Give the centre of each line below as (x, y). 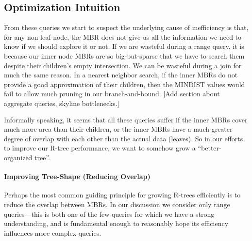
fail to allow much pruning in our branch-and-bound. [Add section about (112, 94)
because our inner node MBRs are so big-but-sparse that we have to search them (124, 55)
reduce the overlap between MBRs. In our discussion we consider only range (117, 204)
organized (18, 157)
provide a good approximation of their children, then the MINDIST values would (125, 84)
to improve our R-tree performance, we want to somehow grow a (100, 148)
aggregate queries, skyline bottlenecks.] (62, 103)
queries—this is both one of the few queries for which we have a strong (109, 214)
